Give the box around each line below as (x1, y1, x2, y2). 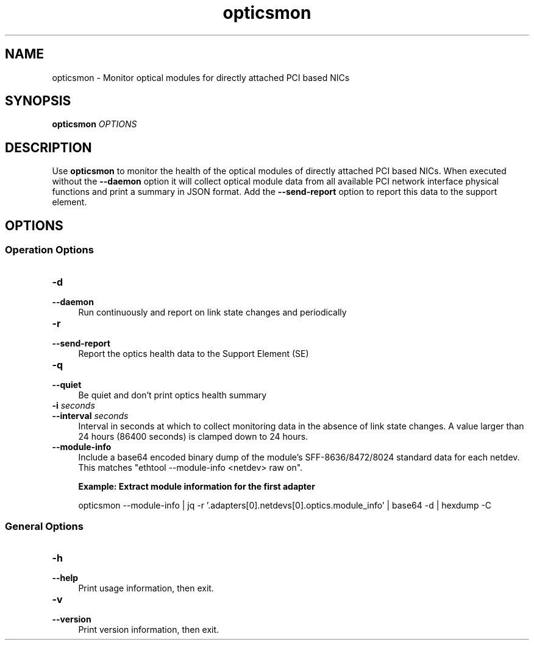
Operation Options (5, 244, 94, 256)
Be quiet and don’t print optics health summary (78, 389, 267, 400)
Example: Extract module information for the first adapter (78, 481, 315, 492)
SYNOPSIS (5, 93, 71, 109)
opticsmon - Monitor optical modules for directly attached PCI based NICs (52, 72, 350, 83)
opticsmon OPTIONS (52, 119, 137, 130)
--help (52, 573, 79, 583)
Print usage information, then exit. (78, 583, 214, 594)
